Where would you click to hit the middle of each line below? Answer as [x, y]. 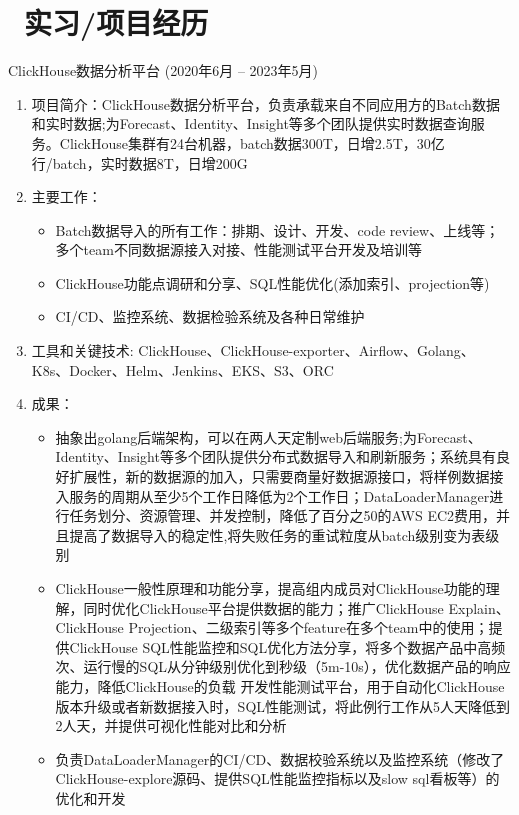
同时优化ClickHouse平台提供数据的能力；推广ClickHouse [263, 607]
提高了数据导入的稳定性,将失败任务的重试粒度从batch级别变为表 [277, 534]
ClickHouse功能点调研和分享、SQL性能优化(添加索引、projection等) [272, 282]
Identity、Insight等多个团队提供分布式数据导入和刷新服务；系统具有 [275, 456]
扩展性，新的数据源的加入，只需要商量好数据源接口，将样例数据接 [286, 476]
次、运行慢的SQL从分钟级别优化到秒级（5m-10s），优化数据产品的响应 [283, 666]
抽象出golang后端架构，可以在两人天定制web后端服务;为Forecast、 [268, 436]
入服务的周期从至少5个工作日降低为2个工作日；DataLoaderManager [272, 495]
